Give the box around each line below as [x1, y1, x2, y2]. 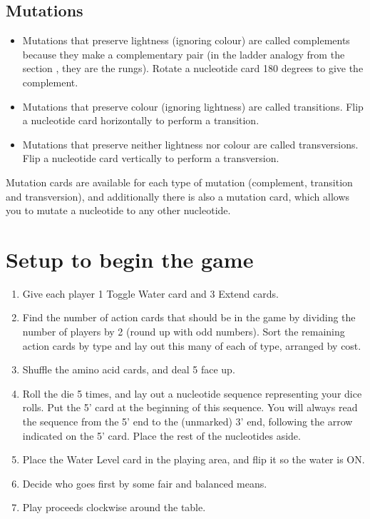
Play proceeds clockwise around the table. [22, 500, 206, 515]
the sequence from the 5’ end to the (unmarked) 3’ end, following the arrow [22, 414, 353, 429]
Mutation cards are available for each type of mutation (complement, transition [6, 174, 353, 189]
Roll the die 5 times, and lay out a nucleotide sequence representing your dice [22, 386, 362, 400]
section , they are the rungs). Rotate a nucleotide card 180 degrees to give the [22, 61, 364, 76]
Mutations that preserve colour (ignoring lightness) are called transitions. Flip [22, 99, 364, 114]
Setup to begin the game [6, 244, 254, 273]
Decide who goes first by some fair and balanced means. [22, 475, 267, 490]
